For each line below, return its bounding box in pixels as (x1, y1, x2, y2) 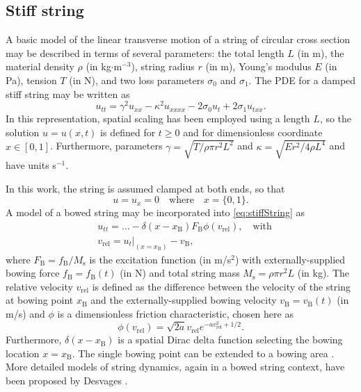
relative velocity (6, 279, 73, 293)
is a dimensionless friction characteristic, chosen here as (57, 307, 294, 321)
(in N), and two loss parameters (69, 72, 204, 87)
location (6, 345, 40, 360)
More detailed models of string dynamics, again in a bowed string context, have (6, 359, 345, 374)
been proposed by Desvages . (6, 373, 128, 388)
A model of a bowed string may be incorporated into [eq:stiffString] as (6, 205, 305, 220)
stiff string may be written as (6, 86, 130, 101)
